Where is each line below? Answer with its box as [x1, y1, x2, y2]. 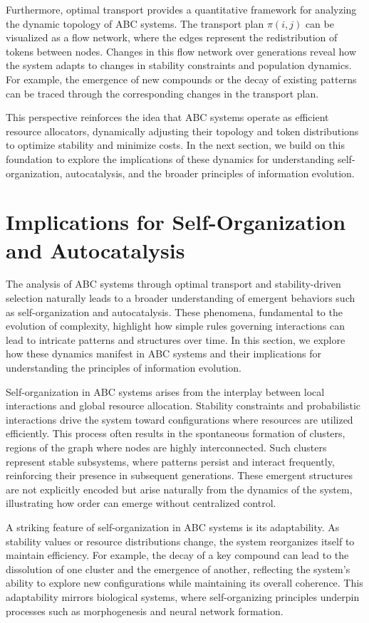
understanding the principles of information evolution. [6, 360, 241, 375]
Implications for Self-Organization [6, 207, 346, 236]
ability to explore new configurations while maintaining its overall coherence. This [6, 575, 363, 590]
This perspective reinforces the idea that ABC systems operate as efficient [6, 110, 329, 125]
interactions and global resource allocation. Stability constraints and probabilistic [6, 398, 361, 413]
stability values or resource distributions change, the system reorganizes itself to [6, 533, 355, 548]
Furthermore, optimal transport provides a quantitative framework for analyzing [6, 2, 357, 16]
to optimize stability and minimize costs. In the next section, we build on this [6, 137, 345, 152]
